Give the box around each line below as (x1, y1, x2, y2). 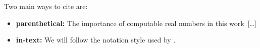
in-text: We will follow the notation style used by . (16, 34, 176, 45)
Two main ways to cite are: (4, 1, 88, 11)
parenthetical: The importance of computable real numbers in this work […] (16, 17, 256, 28)
